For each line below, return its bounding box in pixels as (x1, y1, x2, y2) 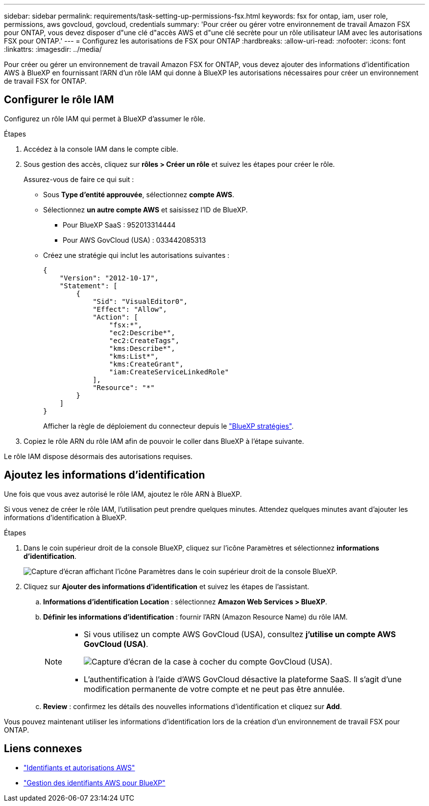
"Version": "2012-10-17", (59, 274, 159, 282)
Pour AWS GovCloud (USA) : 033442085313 (63, 235, 206, 244)
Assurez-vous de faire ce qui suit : (24, 175, 134, 184)
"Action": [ (93, 313, 138, 321)
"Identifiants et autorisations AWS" (24, 763, 135, 772)
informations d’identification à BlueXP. (4, 513, 127, 522)
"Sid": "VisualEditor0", (93, 297, 188, 305)
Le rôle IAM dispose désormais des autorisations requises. (4, 452, 193, 461)
